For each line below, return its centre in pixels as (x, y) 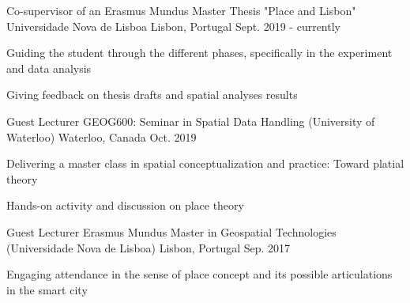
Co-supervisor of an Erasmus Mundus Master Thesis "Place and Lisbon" (181, 10)
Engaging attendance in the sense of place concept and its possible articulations (199, 274)
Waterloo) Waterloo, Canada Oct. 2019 (102, 136)
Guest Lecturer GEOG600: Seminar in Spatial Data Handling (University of (191, 121)
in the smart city (47, 289)
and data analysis (49, 68)
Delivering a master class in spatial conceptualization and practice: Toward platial (205, 163)
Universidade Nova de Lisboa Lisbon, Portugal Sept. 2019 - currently (173, 26)
